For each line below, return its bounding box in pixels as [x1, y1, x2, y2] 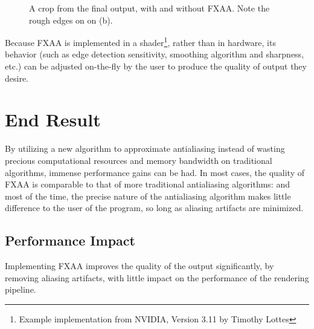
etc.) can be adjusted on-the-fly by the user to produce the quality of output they [5, 60, 307, 73]
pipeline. [5, 283, 36, 296]
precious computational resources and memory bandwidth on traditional [5, 154, 272, 166]
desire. [5, 71, 29, 84]
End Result [5, 107, 101, 132]
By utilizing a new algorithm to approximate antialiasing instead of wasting [5, 142, 285, 155]
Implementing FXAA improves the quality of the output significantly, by [5, 259, 274, 272]
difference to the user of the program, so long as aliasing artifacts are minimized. [5, 201, 304, 214]
